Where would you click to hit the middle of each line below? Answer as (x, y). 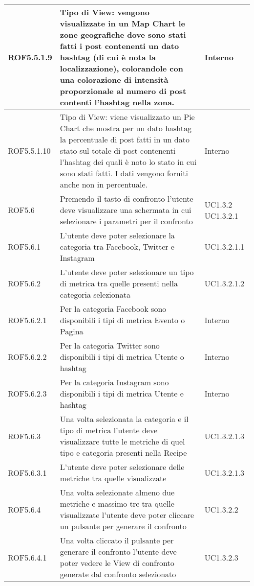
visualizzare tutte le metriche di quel (122, 441)
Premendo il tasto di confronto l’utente (127, 199)
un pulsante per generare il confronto (123, 526)
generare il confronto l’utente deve (118, 551)
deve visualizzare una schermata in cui (126, 210)
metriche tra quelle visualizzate (113, 478)
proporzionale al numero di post (123, 91)
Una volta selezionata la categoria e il (124, 419)
